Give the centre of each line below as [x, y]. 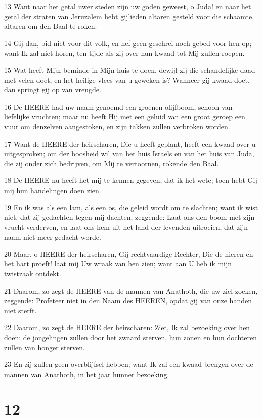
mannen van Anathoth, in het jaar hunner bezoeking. [87, 374]
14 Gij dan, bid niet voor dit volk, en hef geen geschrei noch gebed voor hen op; [128, 43]
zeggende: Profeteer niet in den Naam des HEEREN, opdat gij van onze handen [128, 300]
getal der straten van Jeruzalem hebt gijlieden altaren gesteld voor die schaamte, [129, 16]
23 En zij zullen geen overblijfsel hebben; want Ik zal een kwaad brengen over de [129, 364]
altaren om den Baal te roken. [51, 26]
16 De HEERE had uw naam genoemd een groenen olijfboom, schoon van [118, 106]
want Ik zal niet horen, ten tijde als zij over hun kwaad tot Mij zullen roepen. [124, 53]
